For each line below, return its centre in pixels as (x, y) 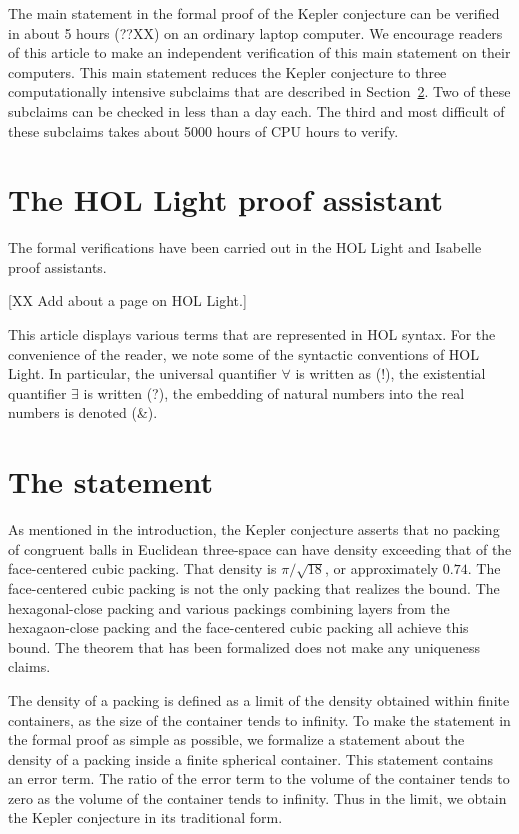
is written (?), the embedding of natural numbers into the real (274, 392)
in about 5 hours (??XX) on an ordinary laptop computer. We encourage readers (255, 32)
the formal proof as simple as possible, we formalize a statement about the (236, 739)
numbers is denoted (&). (83, 412)
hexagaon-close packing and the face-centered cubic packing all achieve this (238, 627)
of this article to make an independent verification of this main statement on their (259, 52)
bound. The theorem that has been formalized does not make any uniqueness (244, 646)
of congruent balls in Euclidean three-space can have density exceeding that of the (260, 548)
